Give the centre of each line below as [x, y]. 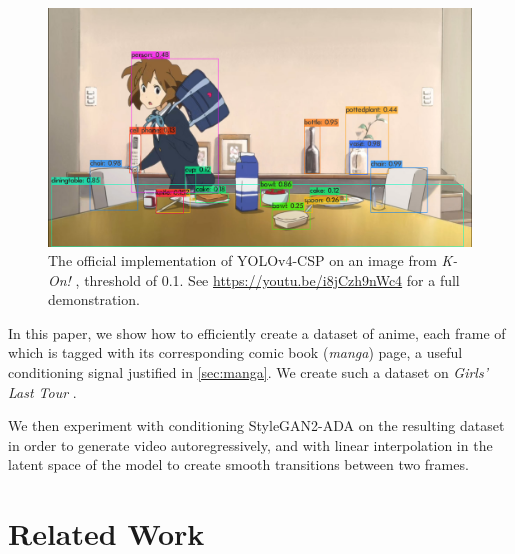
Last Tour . [42, 391]
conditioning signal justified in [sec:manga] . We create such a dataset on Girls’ [248, 372]
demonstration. [94, 299]
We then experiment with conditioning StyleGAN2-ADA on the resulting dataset [256, 425]
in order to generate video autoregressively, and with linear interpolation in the [250, 444]
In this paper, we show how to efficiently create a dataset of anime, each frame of [257, 332]
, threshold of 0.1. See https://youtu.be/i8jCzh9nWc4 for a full [267, 279]
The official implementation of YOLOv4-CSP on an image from [242, 260]
